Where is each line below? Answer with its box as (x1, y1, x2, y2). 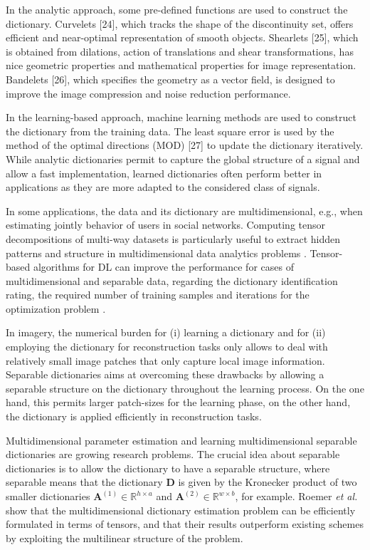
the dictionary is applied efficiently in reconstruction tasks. (6, 409, 262, 424)
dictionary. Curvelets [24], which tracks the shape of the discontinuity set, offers (6, 16, 354, 31)
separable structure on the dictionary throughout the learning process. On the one (6, 380, 364, 395)
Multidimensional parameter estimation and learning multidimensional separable (6, 432, 357, 447)
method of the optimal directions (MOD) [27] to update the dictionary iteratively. (6, 137, 364, 152)
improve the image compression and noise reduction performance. (6, 85, 291, 100)
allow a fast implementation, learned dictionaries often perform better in (6, 165, 322, 180)
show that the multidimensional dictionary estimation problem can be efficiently (6, 502, 356, 517)
